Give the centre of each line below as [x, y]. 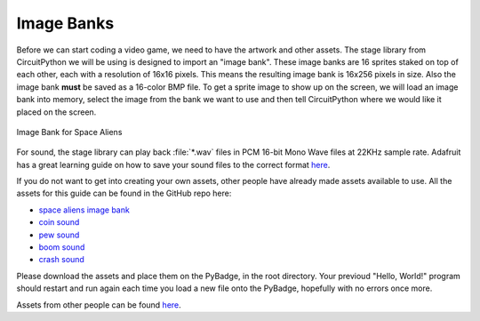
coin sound [59, 222]
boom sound [62, 247]
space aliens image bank [84, 210]
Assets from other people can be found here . [99, 305]
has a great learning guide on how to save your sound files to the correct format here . [173, 165]
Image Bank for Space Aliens [69, 132]
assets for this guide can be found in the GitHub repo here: [124, 193]
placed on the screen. [56, 112]
